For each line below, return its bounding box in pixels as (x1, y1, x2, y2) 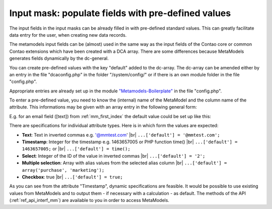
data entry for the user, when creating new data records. (9, 32, 127, 38)
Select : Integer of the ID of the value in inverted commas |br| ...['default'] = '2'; (22, 153, 206, 159)
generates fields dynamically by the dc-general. (9, 55, 109, 61)
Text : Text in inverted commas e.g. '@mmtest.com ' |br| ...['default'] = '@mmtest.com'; (22, 132, 220, 138)
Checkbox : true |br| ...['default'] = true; (22, 174, 123, 180)
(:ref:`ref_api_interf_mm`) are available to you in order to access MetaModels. (9, 197, 170, 203)
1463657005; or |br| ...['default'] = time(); (22, 146, 130, 152)
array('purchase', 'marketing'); (22, 167, 105, 173)
